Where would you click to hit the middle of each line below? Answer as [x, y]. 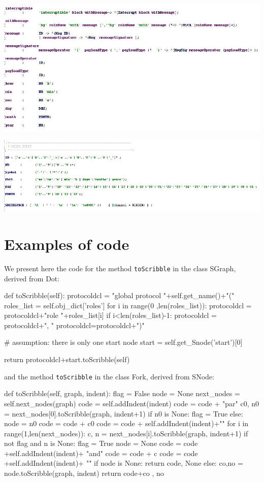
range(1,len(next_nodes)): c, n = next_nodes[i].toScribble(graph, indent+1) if [126, 433]
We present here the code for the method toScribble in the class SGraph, [120, 268]
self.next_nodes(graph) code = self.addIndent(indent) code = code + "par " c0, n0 [131, 403]
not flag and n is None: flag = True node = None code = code [101, 443]
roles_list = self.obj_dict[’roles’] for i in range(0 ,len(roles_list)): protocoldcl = [128, 305]
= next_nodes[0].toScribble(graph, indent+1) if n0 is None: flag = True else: [124, 413]
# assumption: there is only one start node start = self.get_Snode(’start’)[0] [123, 342]
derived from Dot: [32, 278]
